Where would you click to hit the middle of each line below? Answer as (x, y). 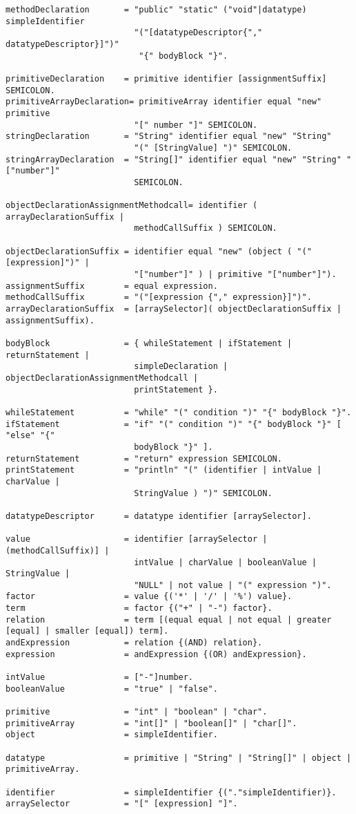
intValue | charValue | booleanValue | (226, 562)
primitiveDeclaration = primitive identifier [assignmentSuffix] (166, 78)
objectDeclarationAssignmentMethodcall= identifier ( (132, 206)
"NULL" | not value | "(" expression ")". (233, 585)
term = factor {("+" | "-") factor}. (139, 608)
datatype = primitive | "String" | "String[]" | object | (179, 758)
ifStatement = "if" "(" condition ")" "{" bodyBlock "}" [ (174, 424)
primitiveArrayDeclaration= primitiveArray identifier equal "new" (164, 102)
